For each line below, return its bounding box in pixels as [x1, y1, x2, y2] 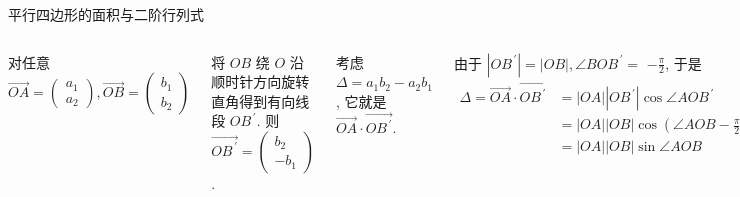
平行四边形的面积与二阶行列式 [8, 4, 204, 24]
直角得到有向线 [211, 90, 310, 111]
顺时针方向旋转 [211, 71, 310, 92]
